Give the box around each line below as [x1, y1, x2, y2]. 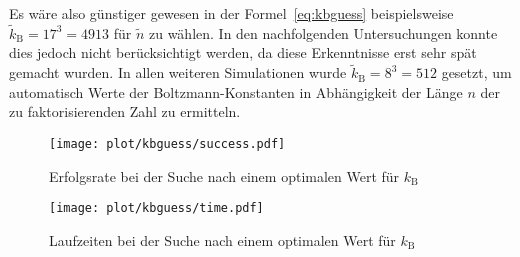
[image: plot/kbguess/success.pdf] [49, 137, 286, 151]
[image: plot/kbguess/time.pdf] [49, 201, 264, 216]
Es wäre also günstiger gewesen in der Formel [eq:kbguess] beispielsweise [9, 3, 454, 23]
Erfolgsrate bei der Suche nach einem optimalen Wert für [49, 165, 400, 186]
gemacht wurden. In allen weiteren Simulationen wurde [9, 62, 347, 83]
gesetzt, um [441, 62, 512, 83]
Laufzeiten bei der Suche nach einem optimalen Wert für [49, 229, 396, 250]
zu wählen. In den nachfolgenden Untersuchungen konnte [148, 22, 498, 43]
